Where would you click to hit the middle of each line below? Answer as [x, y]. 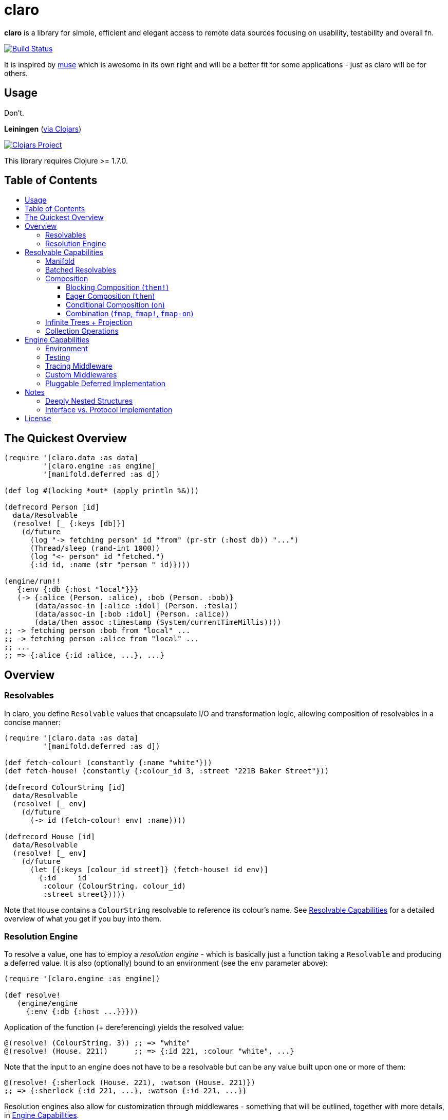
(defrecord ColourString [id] [65, 787]
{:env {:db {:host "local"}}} [78, 590]
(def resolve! [32, 995]
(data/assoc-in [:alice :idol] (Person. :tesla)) [136, 606]
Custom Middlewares [81, 375]
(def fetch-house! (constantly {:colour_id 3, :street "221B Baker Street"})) [167, 771]
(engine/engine [48, 1004]
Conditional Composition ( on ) [115, 305]
